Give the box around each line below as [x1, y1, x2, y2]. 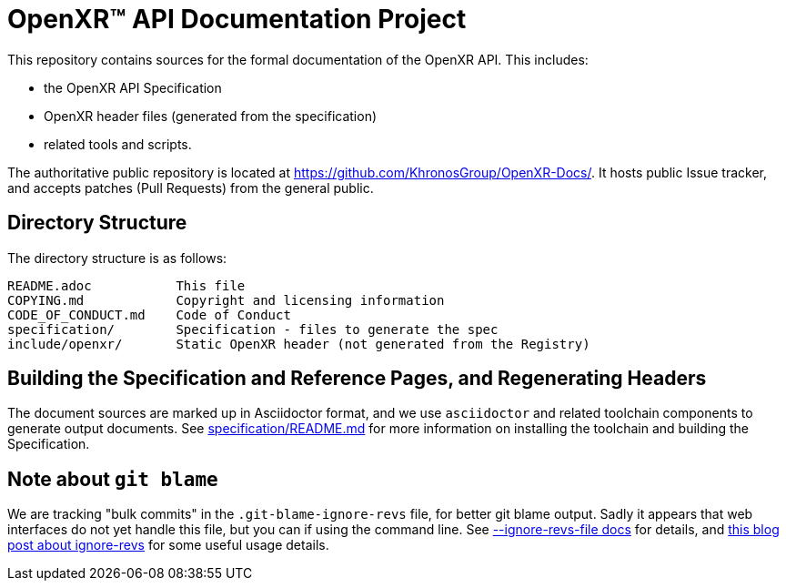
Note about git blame [7, 467, 218, 491]
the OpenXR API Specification [44, 79, 222, 96]
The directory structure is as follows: [7, 249, 227, 266]
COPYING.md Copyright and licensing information [7, 292, 445, 308]
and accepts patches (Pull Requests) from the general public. [7, 179, 374, 196]
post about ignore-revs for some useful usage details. [7, 537, 329, 553]
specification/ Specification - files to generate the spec [7, 321, 499, 337]
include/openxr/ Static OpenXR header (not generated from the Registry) [7, 336, 590, 351]
